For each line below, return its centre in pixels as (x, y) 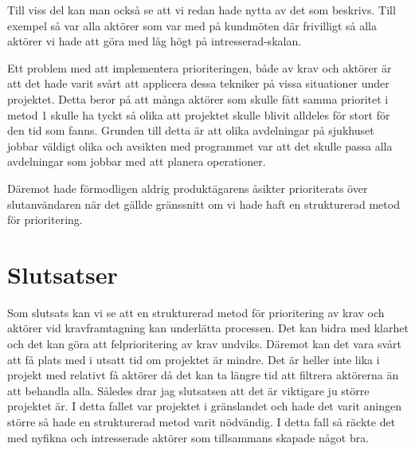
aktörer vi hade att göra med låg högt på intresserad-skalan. (155, 41)
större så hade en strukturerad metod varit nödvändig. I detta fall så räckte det (202, 422)
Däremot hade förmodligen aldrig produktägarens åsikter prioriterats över (188, 188)
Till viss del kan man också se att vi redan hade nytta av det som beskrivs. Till (202, 10)
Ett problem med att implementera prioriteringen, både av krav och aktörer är (200, 67)
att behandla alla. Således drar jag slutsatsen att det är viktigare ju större (188, 390)
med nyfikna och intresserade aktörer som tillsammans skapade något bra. (188, 437)
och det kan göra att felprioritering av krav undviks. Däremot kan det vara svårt (204, 344)
